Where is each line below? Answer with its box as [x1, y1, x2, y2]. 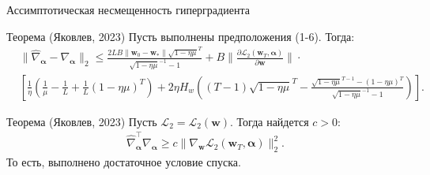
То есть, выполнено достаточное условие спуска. [6, 153, 241, 169]
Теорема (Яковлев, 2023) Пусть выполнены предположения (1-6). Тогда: [6, 28, 355, 44]
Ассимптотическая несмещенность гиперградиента [6, 2, 250, 17]
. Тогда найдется [230, 113, 309, 129]
